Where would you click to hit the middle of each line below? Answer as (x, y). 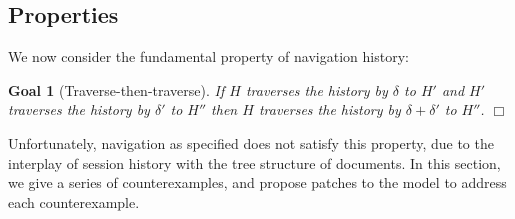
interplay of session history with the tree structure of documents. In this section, (254, 162)
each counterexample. (74, 201)
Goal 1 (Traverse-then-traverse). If (116, 89)
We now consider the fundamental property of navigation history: (208, 56)
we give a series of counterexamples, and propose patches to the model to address (257, 182)
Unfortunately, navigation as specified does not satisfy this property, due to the (251, 142)
